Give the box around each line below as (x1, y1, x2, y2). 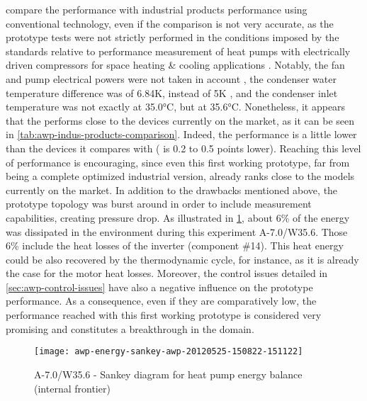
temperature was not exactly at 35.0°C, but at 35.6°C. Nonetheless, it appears (6, 99, 346, 114)
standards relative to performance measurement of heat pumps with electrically (6, 43, 351, 58)
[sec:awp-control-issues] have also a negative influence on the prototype (6, 279, 313, 294)
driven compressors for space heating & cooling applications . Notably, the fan (6, 57, 345, 72)
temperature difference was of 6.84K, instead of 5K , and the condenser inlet (6, 85, 338, 100)
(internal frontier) (34, 380, 111, 395)
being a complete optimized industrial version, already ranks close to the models (6, 169, 355, 183)
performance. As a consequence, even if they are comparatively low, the (6, 293, 317, 308)
